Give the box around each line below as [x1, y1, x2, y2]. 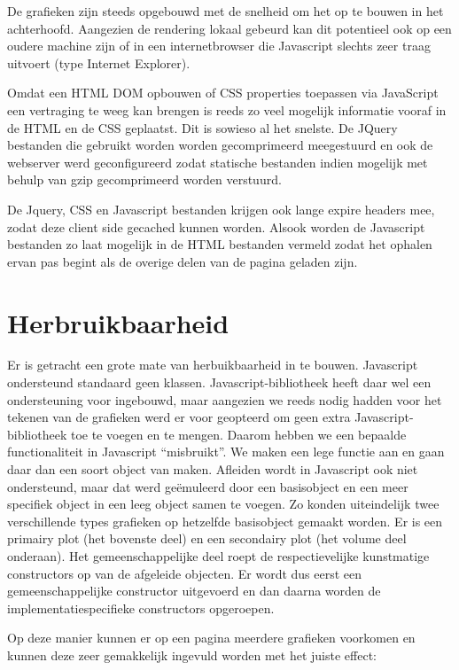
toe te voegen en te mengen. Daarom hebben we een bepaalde [70, 425, 407, 443]
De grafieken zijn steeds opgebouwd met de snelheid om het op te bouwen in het [7, 2, 444, 19]
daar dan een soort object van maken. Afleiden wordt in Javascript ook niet [7, 460, 418, 478]
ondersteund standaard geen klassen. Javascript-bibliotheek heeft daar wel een [7, 373, 432, 392]
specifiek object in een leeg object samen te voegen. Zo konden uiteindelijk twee [7, 495, 440, 513]
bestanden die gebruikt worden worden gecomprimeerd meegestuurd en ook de [7, 136, 433, 154]
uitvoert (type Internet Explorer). [7, 53, 191, 72]
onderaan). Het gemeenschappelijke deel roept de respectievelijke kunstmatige [7, 546, 430, 565]
